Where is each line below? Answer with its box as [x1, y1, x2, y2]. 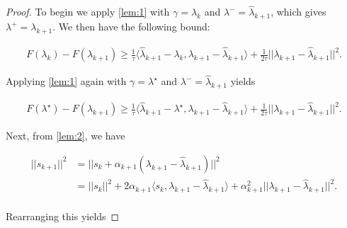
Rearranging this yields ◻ [6, 209, 120, 224]
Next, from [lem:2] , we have [6, 128, 125, 143]
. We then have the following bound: [52, 19, 210, 34]
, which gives [271, 4, 326, 19]
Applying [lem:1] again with [6, 74, 127, 89]
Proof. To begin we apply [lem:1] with [6, 4, 170, 19]
